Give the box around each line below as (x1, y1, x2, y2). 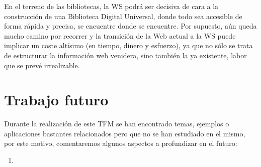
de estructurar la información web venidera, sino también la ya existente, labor (4, 50, 247, 60)
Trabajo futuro (4, 89, 109, 110)
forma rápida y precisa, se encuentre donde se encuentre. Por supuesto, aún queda (4, 21, 257, 31)
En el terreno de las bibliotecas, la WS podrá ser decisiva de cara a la (4, 1, 219, 11)
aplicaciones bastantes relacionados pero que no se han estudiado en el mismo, (4, 128, 245, 138)
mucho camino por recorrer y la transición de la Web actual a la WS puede (4, 30, 236, 41)
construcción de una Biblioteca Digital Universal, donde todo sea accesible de (4, 11, 242, 21)
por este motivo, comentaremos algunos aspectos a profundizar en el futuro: (4, 138, 237, 148)
